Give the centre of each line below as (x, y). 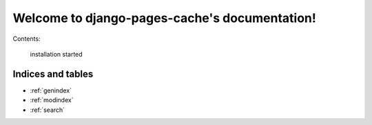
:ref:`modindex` (52, 100)
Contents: (27, 39)
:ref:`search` (48, 110)
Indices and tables (53, 74)
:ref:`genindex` (51, 90)
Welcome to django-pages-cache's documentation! (164, 18)
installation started (56, 54)
